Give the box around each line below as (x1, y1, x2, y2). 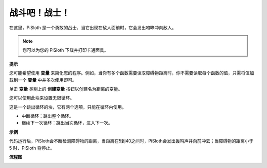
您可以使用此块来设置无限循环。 (9, 95, 74, 101)
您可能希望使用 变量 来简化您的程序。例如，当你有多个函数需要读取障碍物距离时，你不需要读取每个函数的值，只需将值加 (9, 70, 254, 76)
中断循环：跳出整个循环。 (21, 113, 74, 119)
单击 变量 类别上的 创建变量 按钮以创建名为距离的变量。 (9, 86, 123, 92)
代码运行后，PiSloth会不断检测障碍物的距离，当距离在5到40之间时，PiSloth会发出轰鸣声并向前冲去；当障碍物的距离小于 (9, 138, 254, 144)
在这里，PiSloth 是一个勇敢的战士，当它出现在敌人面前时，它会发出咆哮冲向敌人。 (9, 25, 177, 31)
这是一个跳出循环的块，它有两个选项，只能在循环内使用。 (9, 104, 126, 110)
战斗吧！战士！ (9, 7, 70, 18)
